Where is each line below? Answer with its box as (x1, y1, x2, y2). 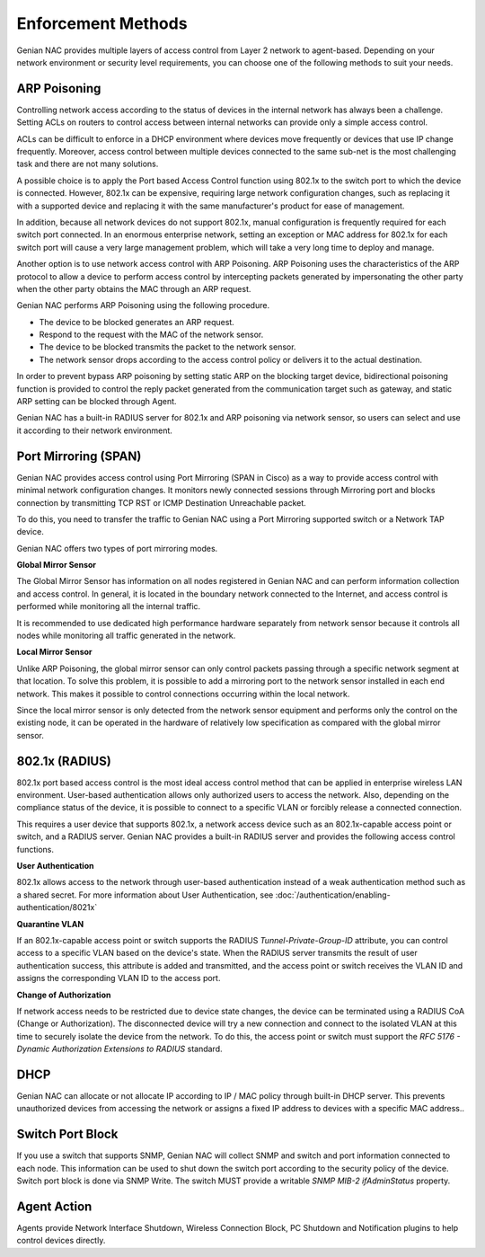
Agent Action (16, 1199, 93, 1214)
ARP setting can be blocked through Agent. (16, 396, 177, 407)
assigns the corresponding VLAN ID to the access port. (16, 973, 221, 984)
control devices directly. (16, 1235, 106, 1246)
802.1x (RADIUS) (16, 753, 111, 768)
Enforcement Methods (16, 13, 188, 33)
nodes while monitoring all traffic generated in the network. (16, 630, 236, 642)
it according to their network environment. (16, 425, 172, 436)
